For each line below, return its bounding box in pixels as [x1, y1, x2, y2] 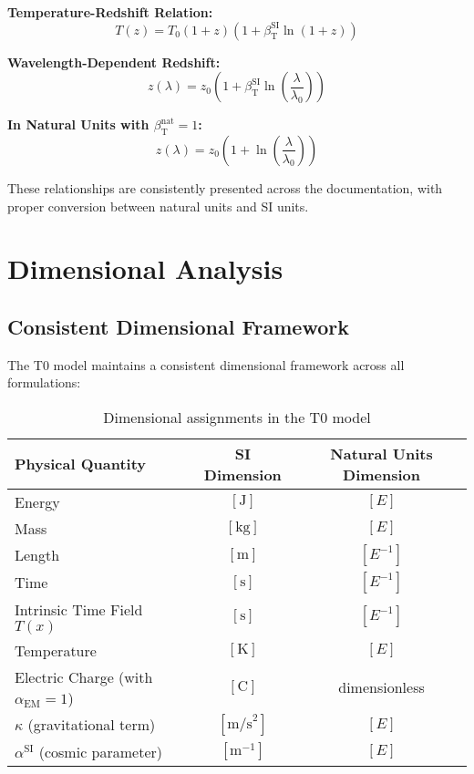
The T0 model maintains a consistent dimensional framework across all [7, 355, 405, 374]
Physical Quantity [15, 453, 147, 475]
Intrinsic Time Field [15, 598, 143, 620]
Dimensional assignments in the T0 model [103, 406, 371, 428]
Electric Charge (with [15, 666, 153, 687]
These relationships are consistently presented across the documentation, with [7, 178, 443, 197]
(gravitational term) [27, 714, 156, 736]
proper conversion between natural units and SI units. [7, 196, 309, 215]
